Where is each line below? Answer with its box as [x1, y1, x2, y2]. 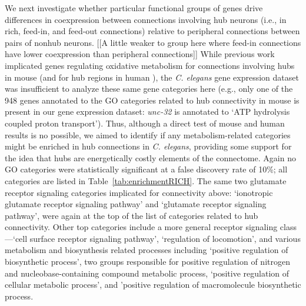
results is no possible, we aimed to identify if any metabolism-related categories [5, 128, 291, 141]
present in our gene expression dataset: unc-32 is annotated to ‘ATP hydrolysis [5, 105, 290, 118]
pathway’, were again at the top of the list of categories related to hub [5, 209, 258, 221]
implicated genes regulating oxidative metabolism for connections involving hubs [5, 59, 295, 71]
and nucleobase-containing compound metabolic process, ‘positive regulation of [5, 267, 290, 279]
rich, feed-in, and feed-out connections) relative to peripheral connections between [5, 25, 300, 37]
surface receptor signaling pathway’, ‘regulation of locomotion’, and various [29, 232, 301, 244]
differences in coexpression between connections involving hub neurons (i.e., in [5, 13, 287, 25]
